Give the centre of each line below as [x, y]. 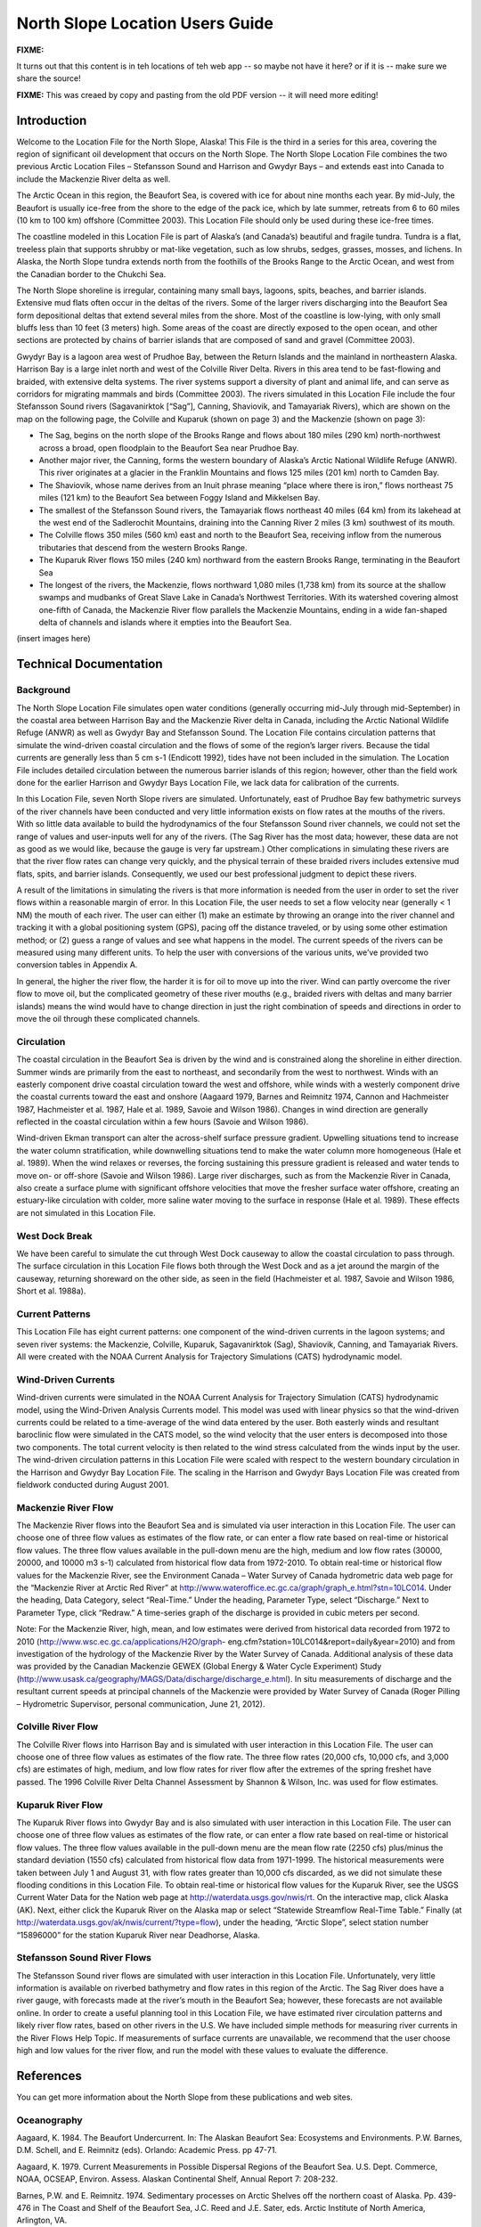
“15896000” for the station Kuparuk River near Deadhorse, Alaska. [138, 1935]
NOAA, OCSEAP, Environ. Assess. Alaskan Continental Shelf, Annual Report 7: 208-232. [177, 2179]
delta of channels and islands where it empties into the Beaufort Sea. [165, 623]
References [49, 2076]
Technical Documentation [90, 664]
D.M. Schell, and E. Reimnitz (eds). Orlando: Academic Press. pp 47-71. [147, 2150]
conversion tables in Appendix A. [77, 965]
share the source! [49, 78]
